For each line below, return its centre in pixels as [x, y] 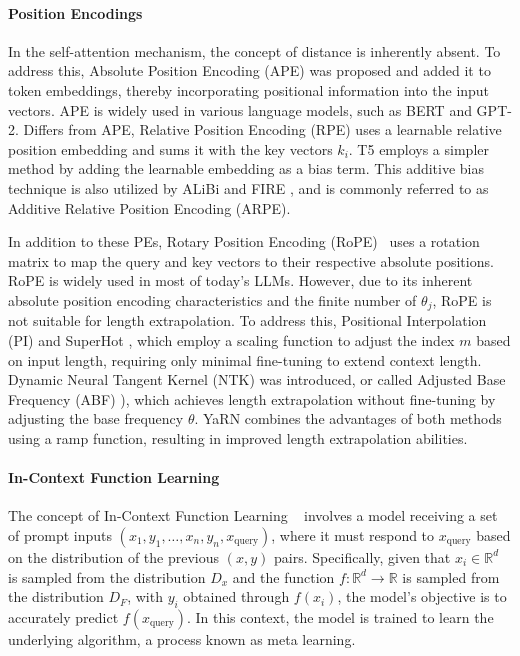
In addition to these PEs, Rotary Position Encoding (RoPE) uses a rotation [244, 241]
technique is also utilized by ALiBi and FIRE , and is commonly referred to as [248, 187]
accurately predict [63, 616]
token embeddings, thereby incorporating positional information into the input [249, 89]
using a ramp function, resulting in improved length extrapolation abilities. [238, 437]
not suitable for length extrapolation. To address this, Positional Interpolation [247, 320]
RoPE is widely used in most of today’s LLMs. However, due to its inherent [240, 280]
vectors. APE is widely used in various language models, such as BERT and [240, 109]
